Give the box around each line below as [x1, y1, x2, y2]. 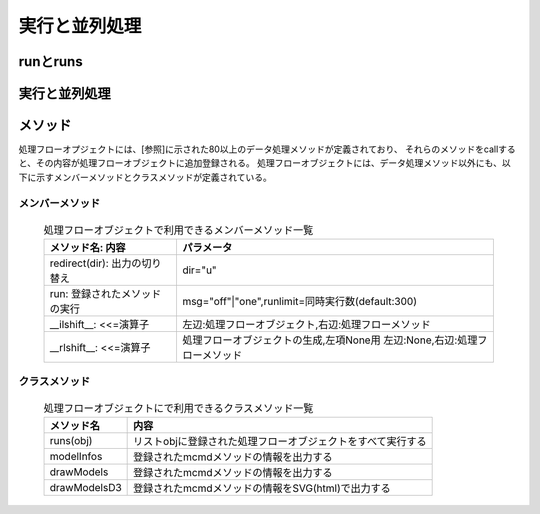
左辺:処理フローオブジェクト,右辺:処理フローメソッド [181, 318, 432, 332]
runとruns [18, 53, 84, 70]
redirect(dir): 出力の [49, 256, 142, 270]
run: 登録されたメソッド [49, 287, 162, 301]
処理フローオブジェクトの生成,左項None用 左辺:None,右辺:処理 [181, 333, 478, 347]
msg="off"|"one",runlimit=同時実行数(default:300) [181, 295, 418, 309]
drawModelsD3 [49, 481, 122, 495]
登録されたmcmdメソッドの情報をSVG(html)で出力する [133, 481, 391, 495]
